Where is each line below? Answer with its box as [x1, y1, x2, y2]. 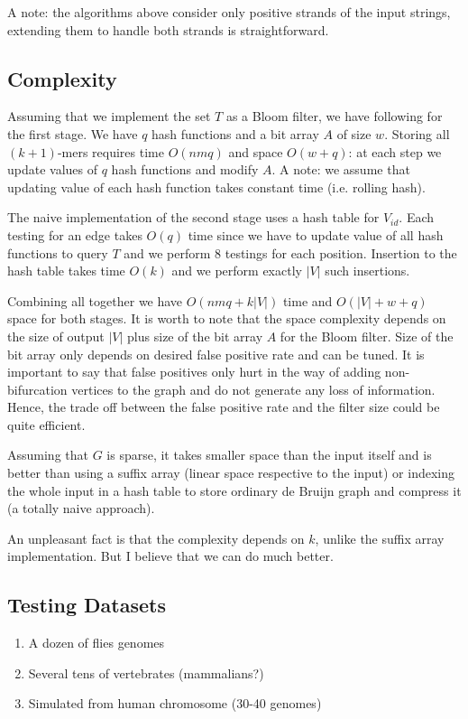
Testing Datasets [7, 591, 166, 619]
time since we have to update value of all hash [188, 225, 444, 244]
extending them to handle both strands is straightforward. [7, 20, 329, 39]
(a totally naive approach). [7, 499, 155, 518]
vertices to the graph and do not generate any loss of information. [71, 379, 436, 398]
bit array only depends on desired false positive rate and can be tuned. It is [7, 344, 425, 363]
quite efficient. [7, 415, 86, 434]
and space [228, 142, 283, 161]
